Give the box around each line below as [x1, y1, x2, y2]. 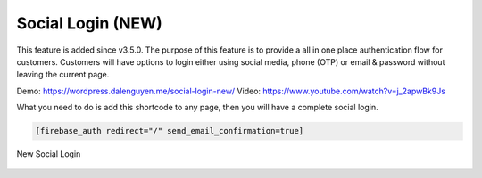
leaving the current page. [16, 69, 110, 80]
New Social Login [16, 149, 81, 159]
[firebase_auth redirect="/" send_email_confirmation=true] [35, 125, 304, 136]
